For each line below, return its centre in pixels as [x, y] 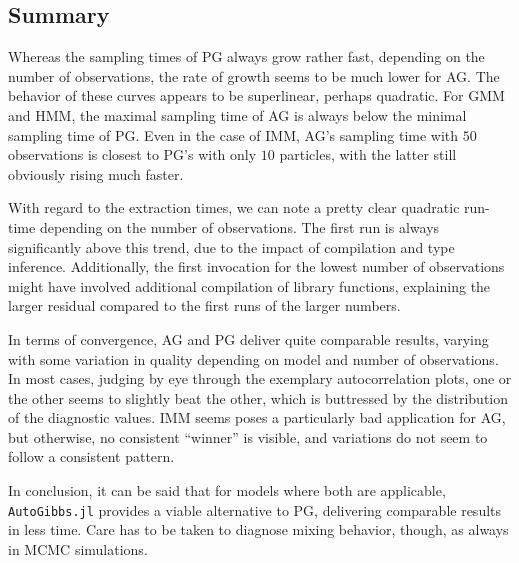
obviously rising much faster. [96, 173]
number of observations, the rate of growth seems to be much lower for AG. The [254, 75]
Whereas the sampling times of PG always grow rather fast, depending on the [246, 56]
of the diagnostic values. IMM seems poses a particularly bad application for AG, [257, 417]
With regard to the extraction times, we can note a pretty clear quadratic [234, 207]
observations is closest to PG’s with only [132, 154]
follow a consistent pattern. [91, 456]
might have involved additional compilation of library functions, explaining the [249, 285]
